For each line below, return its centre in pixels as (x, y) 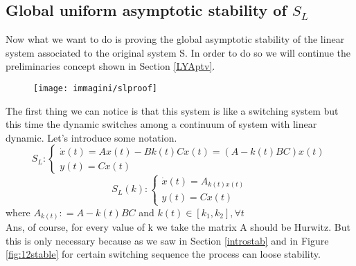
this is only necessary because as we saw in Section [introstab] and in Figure (167, 240)
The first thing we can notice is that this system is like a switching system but (172, 110)
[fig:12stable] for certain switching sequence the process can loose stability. (163, 254)
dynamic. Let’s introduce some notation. (91, 137)
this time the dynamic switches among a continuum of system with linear (161, 124)
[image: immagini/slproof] (95, 88)
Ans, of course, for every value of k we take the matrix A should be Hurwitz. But (178, 227)
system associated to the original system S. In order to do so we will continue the (178, 52)
